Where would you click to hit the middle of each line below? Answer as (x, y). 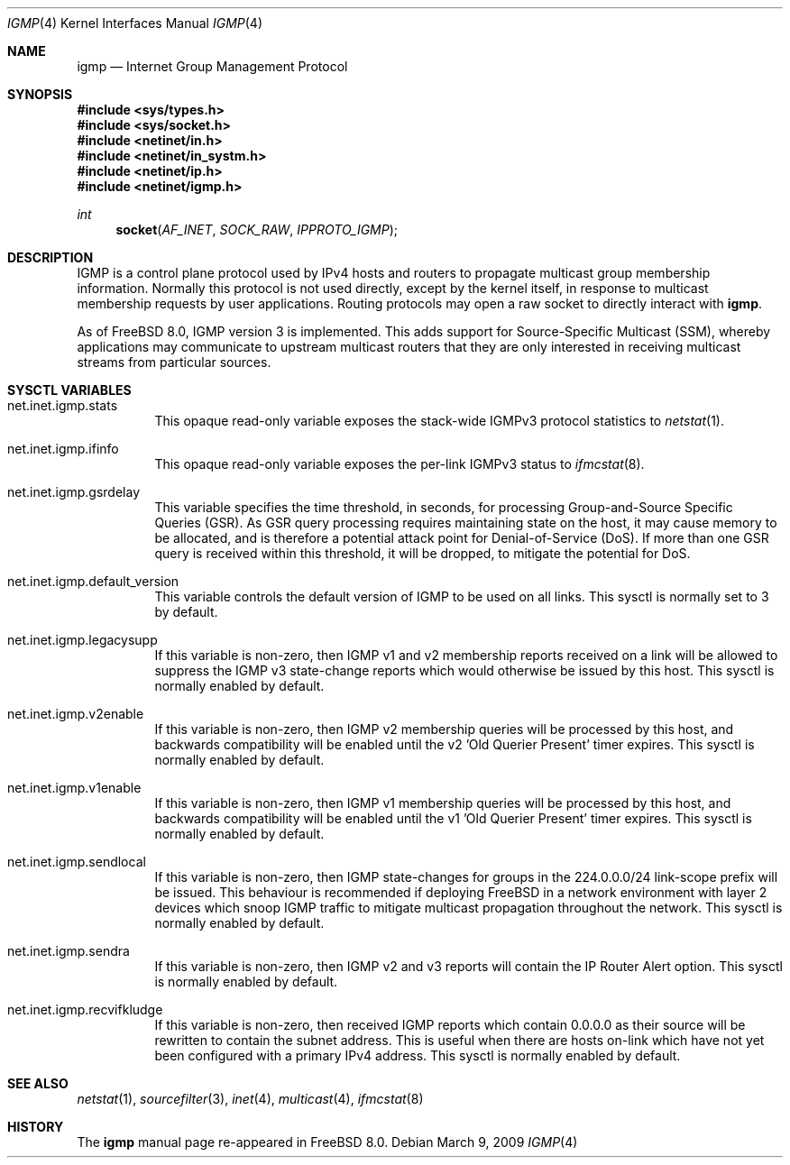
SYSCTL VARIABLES (69, 390)
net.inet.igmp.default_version (93, 581)
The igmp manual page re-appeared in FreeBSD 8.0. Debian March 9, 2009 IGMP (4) (327, 1142)
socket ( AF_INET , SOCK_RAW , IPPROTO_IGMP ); (257, 229)
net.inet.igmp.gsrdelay (73, 492)
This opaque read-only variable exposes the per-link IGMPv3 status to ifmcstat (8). (400, 464)
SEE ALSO (38, 1083)
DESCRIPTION (51, 257)
